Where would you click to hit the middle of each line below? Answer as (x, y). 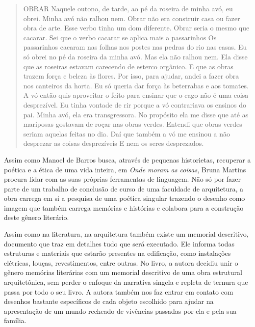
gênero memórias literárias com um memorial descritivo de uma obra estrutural (123, 272)
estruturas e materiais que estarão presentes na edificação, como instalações (117, 253)
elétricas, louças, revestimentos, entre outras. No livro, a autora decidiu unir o (121, 262)
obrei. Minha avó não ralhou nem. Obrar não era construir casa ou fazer (132, 18)
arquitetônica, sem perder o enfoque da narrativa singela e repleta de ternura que (126, 282)
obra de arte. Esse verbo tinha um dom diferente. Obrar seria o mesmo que (136, 28)
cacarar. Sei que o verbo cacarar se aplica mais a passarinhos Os (120, 37)
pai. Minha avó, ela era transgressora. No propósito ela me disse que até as (136, 114)
